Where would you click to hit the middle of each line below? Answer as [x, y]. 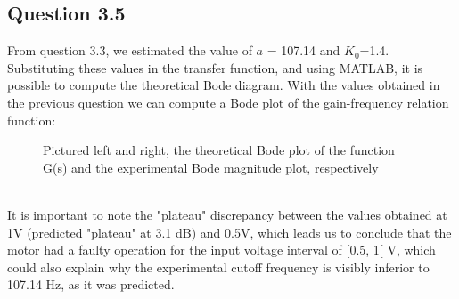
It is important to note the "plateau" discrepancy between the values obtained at [227, 214]
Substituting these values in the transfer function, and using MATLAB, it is [215, 67]
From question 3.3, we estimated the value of [130, 50]
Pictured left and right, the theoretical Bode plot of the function [219, 150]
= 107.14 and [303, 50]
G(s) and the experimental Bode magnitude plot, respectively [211, 167]
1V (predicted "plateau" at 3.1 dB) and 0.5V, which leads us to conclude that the [229, 232]
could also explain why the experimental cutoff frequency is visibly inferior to [218, 267]
